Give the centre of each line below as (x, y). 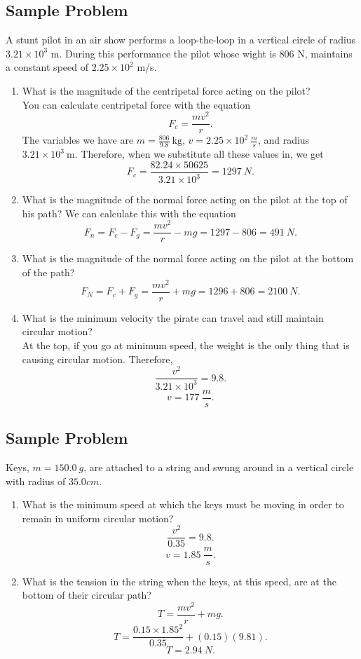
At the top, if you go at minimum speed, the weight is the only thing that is (186, 345)
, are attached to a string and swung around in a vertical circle (219, 467)
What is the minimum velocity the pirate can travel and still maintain (173, 317)
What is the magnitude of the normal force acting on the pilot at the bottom (188, 258)
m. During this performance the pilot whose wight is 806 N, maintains (202, 53)
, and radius (284, 140)
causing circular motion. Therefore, (97, 359)
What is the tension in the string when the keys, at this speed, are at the (179, 581)
